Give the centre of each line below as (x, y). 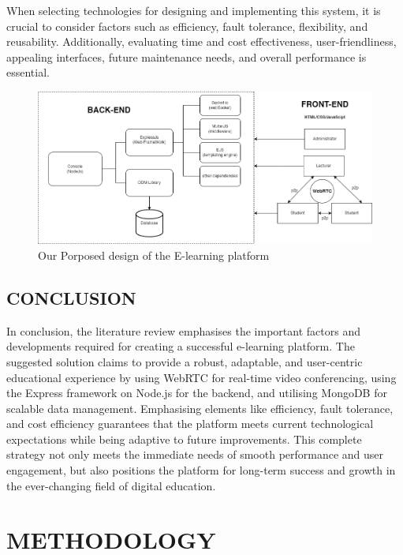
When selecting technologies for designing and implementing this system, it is (194, 10)
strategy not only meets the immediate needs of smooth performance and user (195, 454)
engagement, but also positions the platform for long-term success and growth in (201, 470)
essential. (28, 72)
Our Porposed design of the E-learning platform (154, 255)
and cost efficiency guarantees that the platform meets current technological (190, 424)
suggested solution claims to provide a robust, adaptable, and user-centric (185, 361)
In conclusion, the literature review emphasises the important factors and (183, 330)
